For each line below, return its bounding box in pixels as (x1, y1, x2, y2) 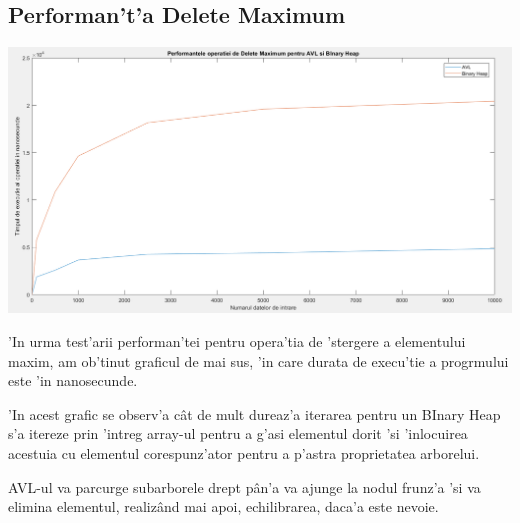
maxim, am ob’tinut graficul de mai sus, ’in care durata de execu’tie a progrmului (8, 350, 509, 371)
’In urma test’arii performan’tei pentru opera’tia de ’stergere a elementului (8, 331, 466, 352)
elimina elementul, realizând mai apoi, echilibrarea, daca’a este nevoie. (8, 496, 439, 517)
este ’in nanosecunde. (8, 370, 138, 391)
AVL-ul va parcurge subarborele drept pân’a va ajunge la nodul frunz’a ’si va (8, 476, 481, 497)
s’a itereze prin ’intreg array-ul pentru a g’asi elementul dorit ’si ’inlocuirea (8, 423, 468, 444)
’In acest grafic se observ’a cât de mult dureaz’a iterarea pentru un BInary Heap (8, 403, 501, 424)
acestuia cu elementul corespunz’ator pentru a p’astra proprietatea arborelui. (8, 443, 480, 464)
